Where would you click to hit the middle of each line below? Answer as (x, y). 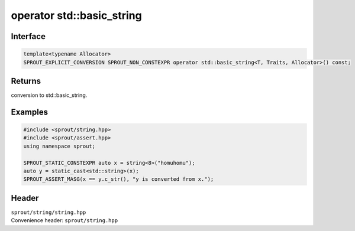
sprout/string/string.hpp (49, 212)
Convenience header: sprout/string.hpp (64, 220)
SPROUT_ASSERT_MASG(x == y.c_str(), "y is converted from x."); (119, 179)
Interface (28, 36)
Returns (26, 81)
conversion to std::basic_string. (49, 95)
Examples (30, 112)
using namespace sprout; (59, 146)
